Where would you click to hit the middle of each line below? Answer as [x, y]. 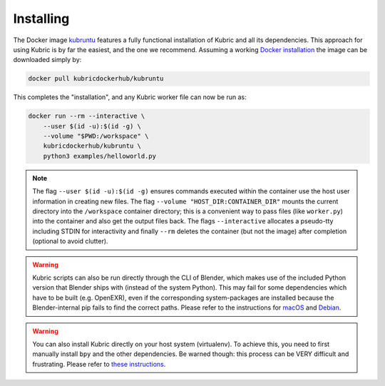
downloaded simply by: [47, 60]
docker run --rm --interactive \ [87, 116]
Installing [41, 19]
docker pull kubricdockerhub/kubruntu [96, 79]
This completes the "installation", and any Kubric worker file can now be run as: [130, 97]
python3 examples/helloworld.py [100, 156]
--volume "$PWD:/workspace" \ [96, 136]
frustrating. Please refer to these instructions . [99, 364]
